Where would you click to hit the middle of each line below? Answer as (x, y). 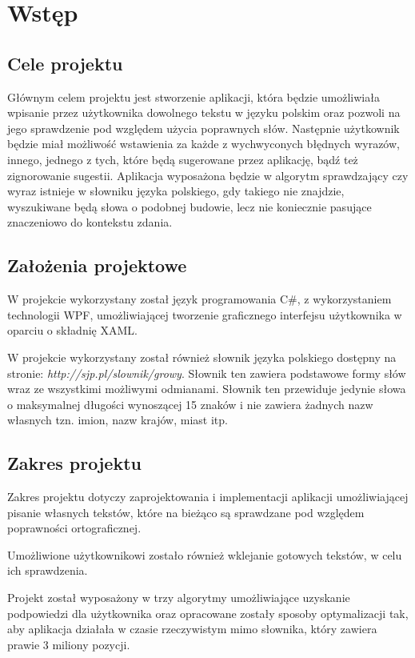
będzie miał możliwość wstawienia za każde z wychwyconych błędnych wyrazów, (204, 144)
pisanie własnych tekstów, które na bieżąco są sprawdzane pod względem (186, 512)
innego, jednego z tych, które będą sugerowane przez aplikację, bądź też (183, 159)
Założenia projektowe (97, 265)
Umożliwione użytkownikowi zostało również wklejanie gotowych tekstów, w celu (205, 554)
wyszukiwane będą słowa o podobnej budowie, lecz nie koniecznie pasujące (190, 206)
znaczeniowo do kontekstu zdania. (90, 222)
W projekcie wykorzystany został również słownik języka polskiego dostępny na (202, 357)
